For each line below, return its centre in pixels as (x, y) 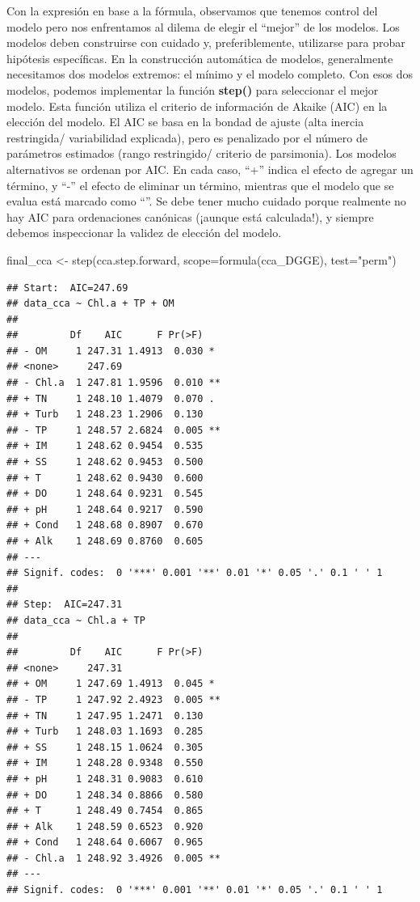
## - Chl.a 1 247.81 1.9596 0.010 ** (113, 383)
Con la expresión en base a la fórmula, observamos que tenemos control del (192, 11)
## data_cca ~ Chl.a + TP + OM (90, 304)
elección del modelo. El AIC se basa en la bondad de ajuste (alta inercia (185, 122)
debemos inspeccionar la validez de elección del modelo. (144, 233)
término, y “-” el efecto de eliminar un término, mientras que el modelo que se (200, 185)
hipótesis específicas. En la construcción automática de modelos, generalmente (200, 58)
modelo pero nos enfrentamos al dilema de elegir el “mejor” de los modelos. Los (203, 26)
